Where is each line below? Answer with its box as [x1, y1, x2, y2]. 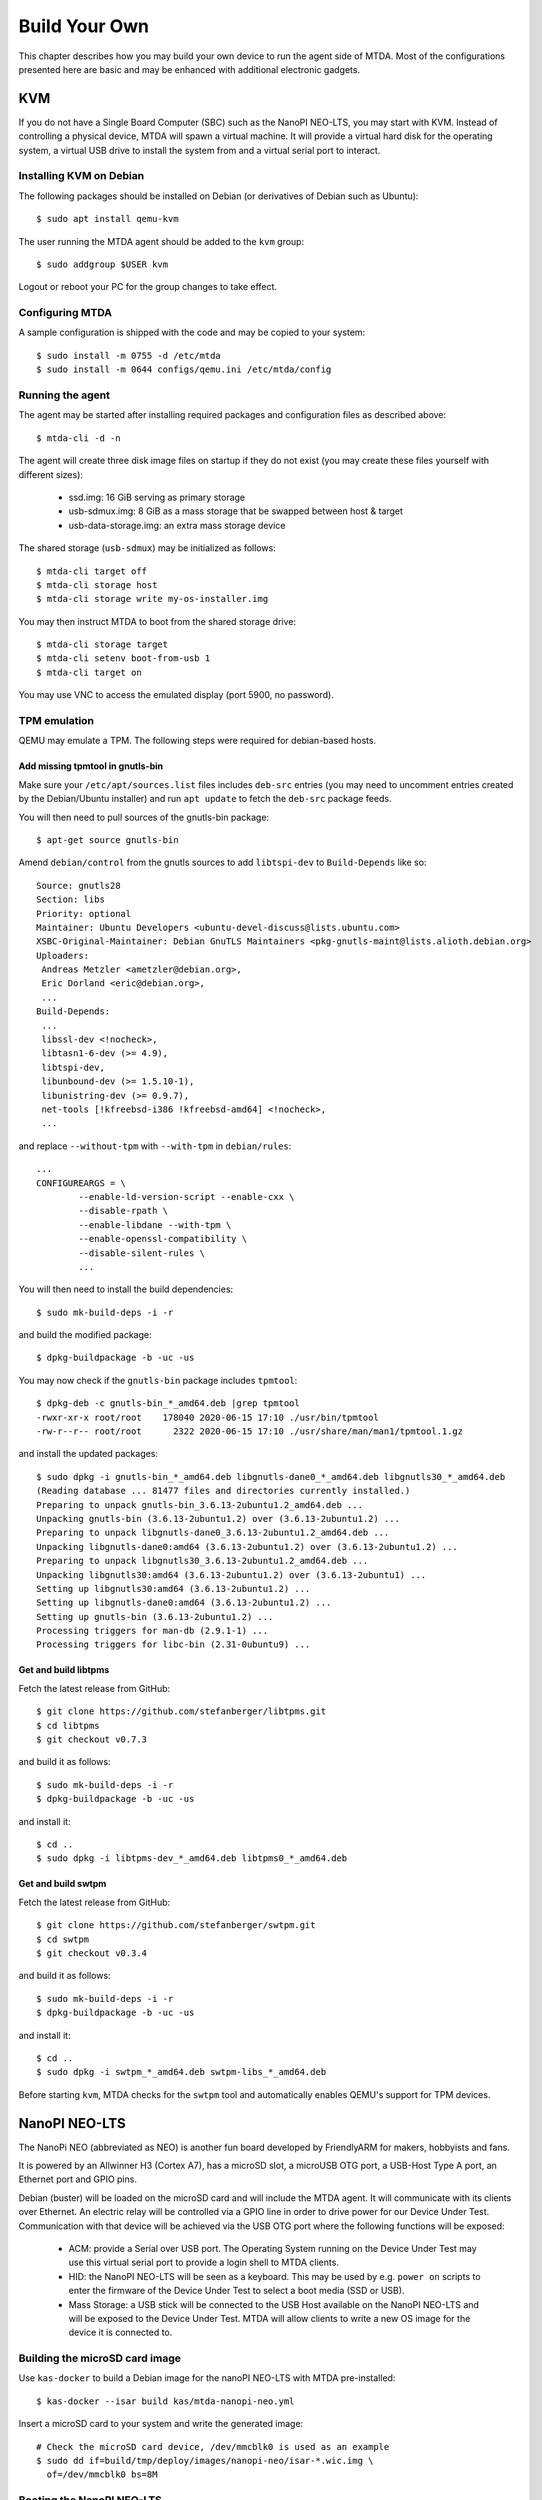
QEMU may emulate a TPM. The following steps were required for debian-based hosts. [18, 735, 377, 747]
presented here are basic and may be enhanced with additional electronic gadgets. [18, 63, 360, 75]
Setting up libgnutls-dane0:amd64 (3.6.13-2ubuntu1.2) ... [36, 1597, 332, 1609]
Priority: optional [36, 908, 132, 919]
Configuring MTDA [18, 306, 112, 320]
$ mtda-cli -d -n [36, 432, 121, 444]
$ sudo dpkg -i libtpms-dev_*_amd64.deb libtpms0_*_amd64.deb [36, 1853, 348, 1864]
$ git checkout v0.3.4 [36, 1947, 148, 1959]
